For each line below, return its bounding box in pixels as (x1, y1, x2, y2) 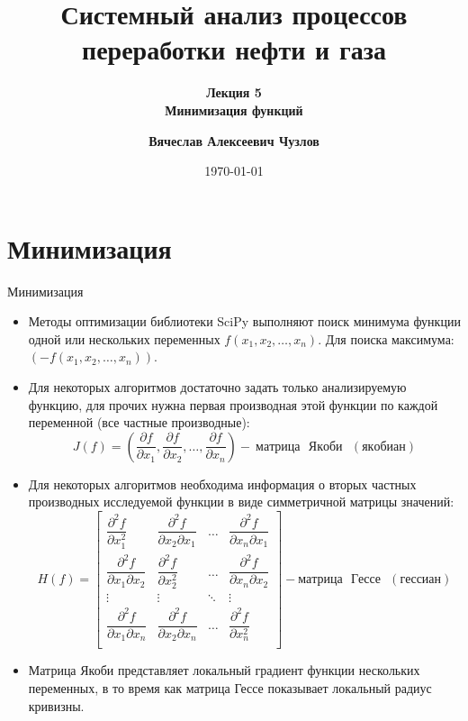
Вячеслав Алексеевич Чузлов (148, 131, 319, 150)
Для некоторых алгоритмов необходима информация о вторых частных (28, 474, 417, 493)
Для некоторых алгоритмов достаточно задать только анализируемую (28, 378, 407, 396)
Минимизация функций (165, 100, 303, 119)
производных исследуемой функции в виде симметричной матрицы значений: (28, 492, 454, 511)
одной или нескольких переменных (28, 329, 220, 348)
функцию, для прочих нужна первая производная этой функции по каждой (28, 395, 438, 414)
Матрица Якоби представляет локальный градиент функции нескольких (28, 661, 420, 680)
